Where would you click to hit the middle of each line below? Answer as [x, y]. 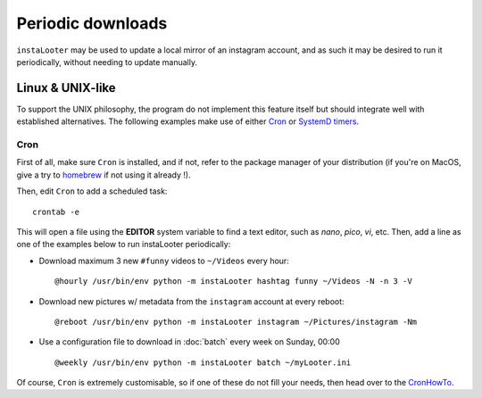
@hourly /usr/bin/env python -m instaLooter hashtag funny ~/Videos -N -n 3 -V [233, 282]
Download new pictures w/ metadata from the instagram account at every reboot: [191, 301]
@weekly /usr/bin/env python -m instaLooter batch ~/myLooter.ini [203, 362]
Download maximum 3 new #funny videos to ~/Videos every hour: [164, 261]
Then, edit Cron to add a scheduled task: [92, 191]
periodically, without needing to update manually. [107, 62]
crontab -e [56, 211]
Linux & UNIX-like [66, 88]
